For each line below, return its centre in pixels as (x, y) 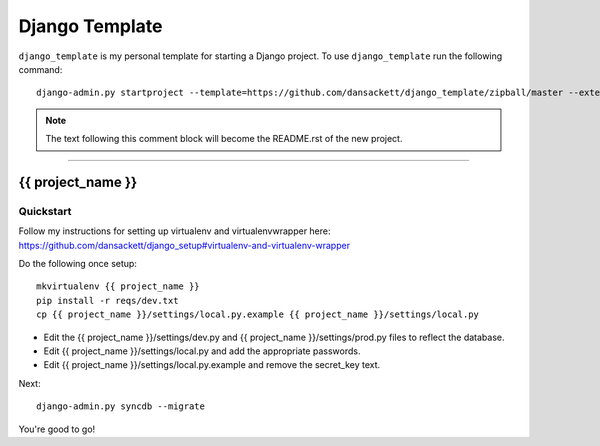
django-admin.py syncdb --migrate (120, 406)
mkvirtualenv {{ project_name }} (118, 286)
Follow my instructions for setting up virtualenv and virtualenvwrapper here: (174, 231)
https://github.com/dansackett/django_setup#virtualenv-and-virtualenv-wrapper (184, 245)
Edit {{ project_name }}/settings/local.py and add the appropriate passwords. (202, 351)
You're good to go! (57, 429)
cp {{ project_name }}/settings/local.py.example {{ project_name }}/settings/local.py (258, 314)
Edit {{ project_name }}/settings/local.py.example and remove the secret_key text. (212, 365)
